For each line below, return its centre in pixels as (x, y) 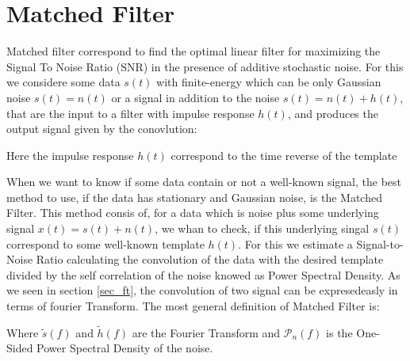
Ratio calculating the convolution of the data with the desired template (210, 259)
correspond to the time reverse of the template (284, 155)
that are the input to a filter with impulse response (130, 113)
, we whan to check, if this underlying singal (262, 228)
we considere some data (63, 82)
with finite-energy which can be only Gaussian (269, 82)
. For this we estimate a (295, 243)
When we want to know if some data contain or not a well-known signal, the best (204, 182)
